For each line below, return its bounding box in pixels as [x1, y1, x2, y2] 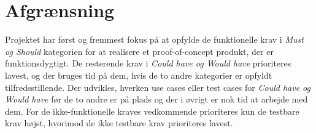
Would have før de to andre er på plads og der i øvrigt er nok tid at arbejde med [5, 93, 308, 106]
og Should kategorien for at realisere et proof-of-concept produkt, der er [5, 45, 274, 57]
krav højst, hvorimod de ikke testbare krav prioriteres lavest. [5, 117, 233, 129]
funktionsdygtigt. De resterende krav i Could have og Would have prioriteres [5, 57, 291, 70]
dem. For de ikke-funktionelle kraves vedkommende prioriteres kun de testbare [5, 104, 299, 117]
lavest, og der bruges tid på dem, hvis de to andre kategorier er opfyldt [5, 68, 272, 81]
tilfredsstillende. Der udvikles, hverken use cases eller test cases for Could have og [5, 81, 310, 93]
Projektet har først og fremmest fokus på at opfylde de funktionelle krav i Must [5, 33, 304, 46]
